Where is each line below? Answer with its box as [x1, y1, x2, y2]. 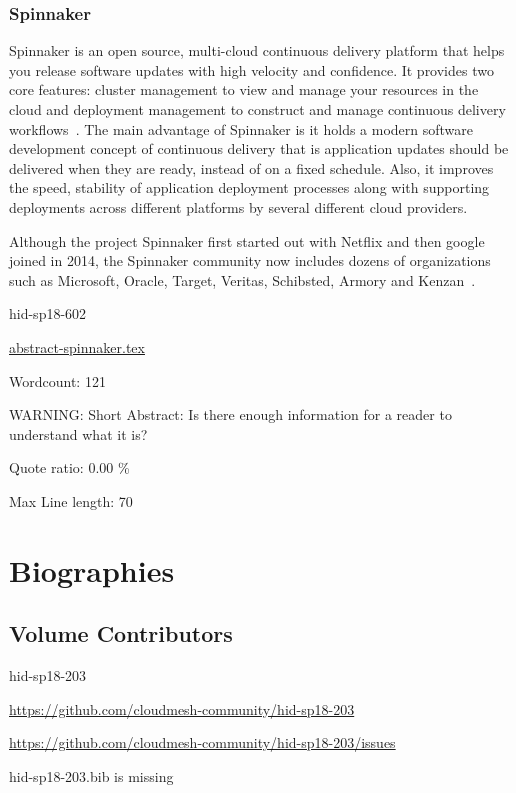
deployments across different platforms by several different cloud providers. [9, 196, 468, 217]
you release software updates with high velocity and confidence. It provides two [9, 59, 494, 80]
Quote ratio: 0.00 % [9, 457, 130, 478]
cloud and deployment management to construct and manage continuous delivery [9, 99, 506, 119]
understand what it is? [9, 423, 148, 444]
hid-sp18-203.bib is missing [9, 765, 174, 786]
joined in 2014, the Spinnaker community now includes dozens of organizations [9, 250, 491, 271]
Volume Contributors [9, 618, 233, 649]
